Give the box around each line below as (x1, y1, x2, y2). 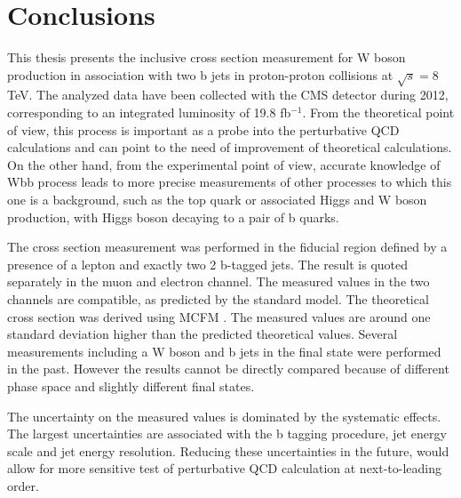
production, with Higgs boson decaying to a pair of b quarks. (7, 207, 339, 226)
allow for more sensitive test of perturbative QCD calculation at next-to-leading (7, 459, 442, 478)
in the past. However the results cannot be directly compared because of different (7, 359, 449, 378)
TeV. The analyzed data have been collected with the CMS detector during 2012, (7, 85, 449, 104)
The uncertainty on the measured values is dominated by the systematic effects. (7, 406, 441, 425)
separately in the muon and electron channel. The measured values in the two (7, 272, 430, 291)
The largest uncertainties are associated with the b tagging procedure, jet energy (7, 424, 447, 443)
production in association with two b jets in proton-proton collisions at (7, 65, 393, 84)
